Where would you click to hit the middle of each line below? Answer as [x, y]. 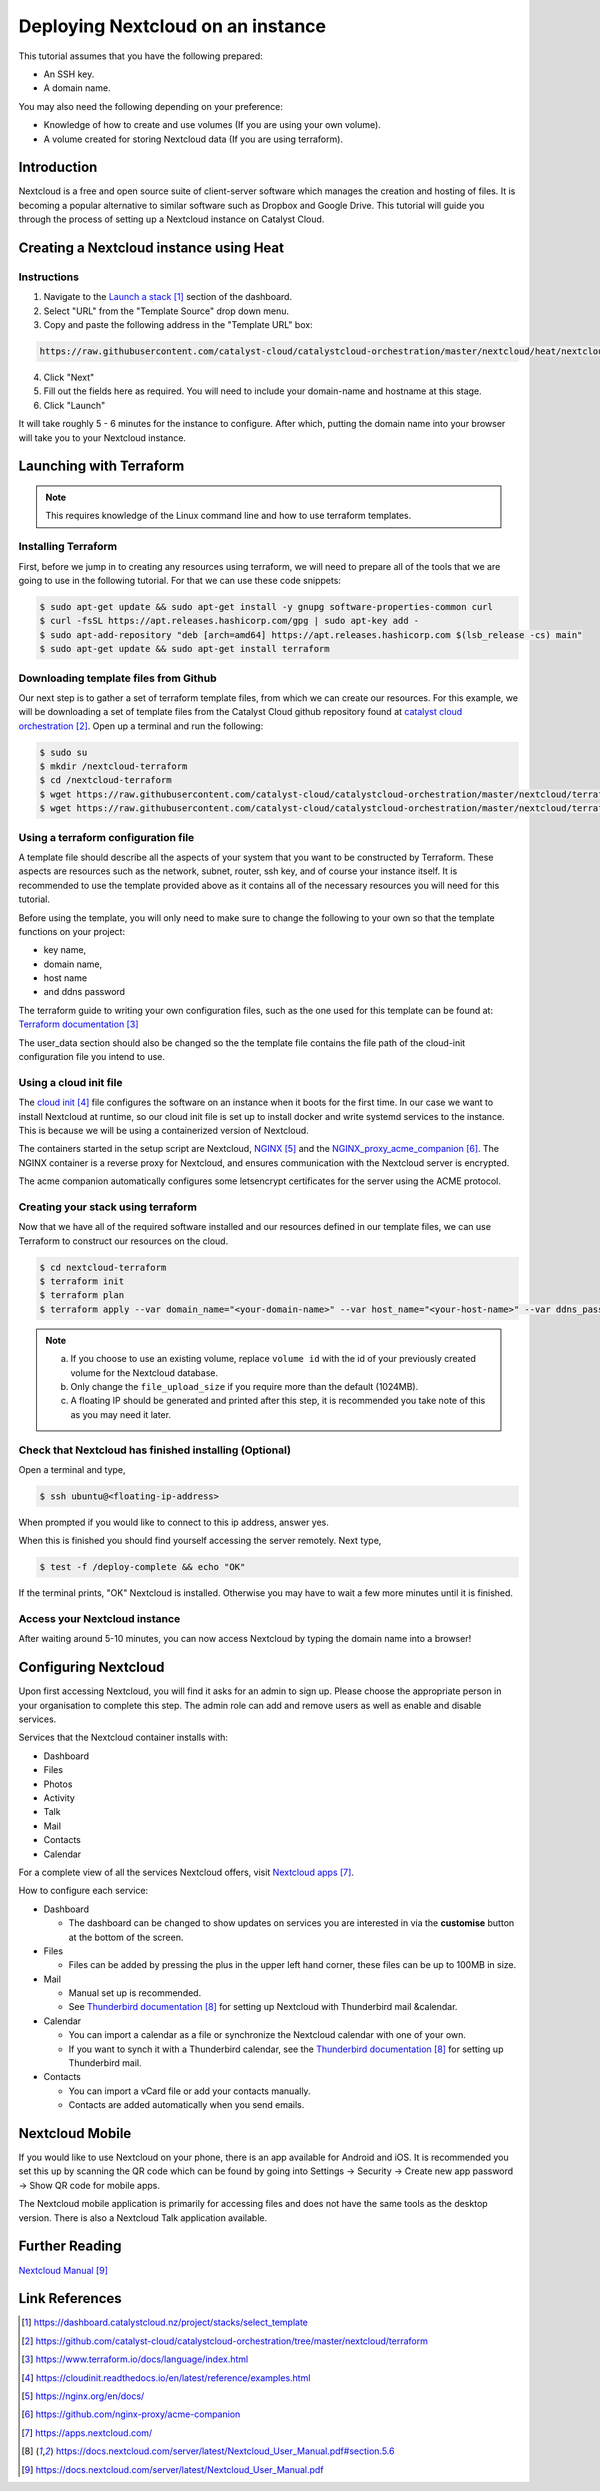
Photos [58, 1784]
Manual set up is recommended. [135, 1993]
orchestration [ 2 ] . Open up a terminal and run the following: [141, 726]
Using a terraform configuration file [106, 837]
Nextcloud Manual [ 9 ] [63, 2270]
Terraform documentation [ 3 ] [78, 1024]
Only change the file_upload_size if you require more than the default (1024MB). [244, 1386]
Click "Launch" [74, 405]
